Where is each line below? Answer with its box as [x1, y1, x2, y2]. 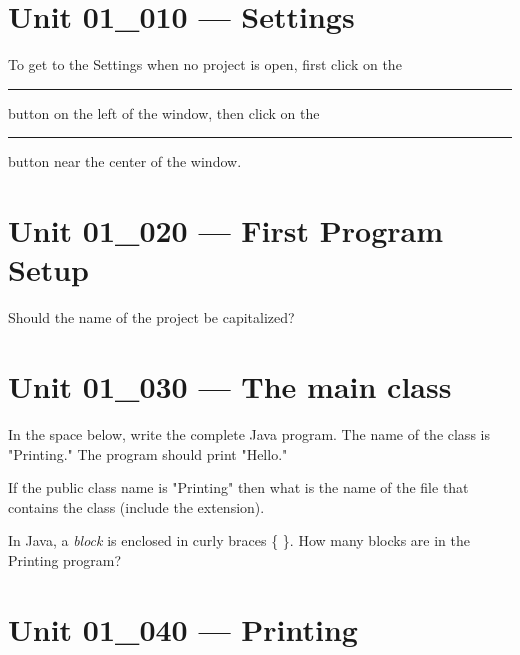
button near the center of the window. [8, 151, 242, 172]
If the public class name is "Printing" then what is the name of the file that [8, 477, 469, 498]
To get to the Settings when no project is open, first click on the [8, 54, 402, 75]
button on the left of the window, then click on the [8, 102, 320, 123]
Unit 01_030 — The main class [8, 366, 452, 406]
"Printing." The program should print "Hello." [8, 443, 288, 464]
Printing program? [8, 549, 122, 570]
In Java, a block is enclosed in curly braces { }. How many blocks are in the [8, 530, 470, 551]
